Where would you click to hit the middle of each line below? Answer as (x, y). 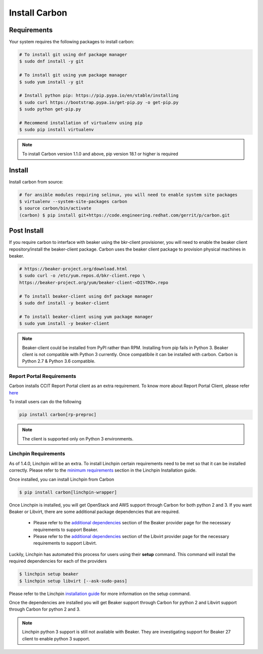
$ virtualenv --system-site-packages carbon (73, 202)
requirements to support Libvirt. (65, 543)
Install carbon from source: (36, 182)
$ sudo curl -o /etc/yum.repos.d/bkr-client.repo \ (82, 276)
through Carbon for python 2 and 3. (45, 609)
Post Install (26, 231)
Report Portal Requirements (43, 377)
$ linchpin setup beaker (49, 574)
